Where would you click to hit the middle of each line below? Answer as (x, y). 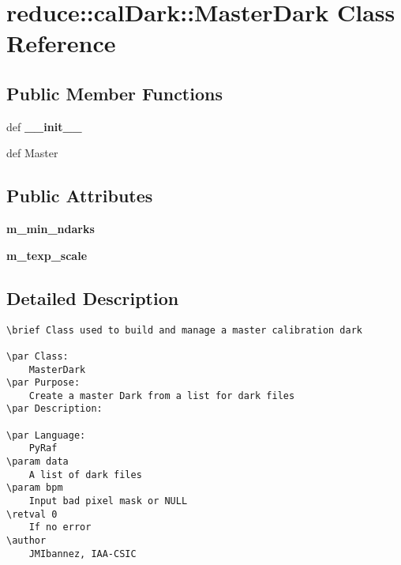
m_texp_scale (47, 255)
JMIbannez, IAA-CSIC (82, 554)
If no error (60, 527)
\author (26, 541)
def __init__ (44, 126)
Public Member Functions (114, 93)
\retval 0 (32, 514)
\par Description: (54, 409)
